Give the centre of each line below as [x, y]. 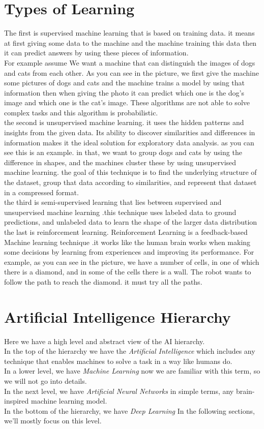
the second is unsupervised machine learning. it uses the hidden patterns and [124, 122]
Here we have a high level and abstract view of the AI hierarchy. [105, 341]
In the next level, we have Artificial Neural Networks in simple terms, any [119, 391]
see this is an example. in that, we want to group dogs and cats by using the [123, 152]
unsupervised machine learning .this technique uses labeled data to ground [120, 212]
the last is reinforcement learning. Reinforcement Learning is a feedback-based [126, 232]
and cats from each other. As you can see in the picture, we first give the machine [131, 72]
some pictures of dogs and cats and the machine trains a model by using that [125, 83]
